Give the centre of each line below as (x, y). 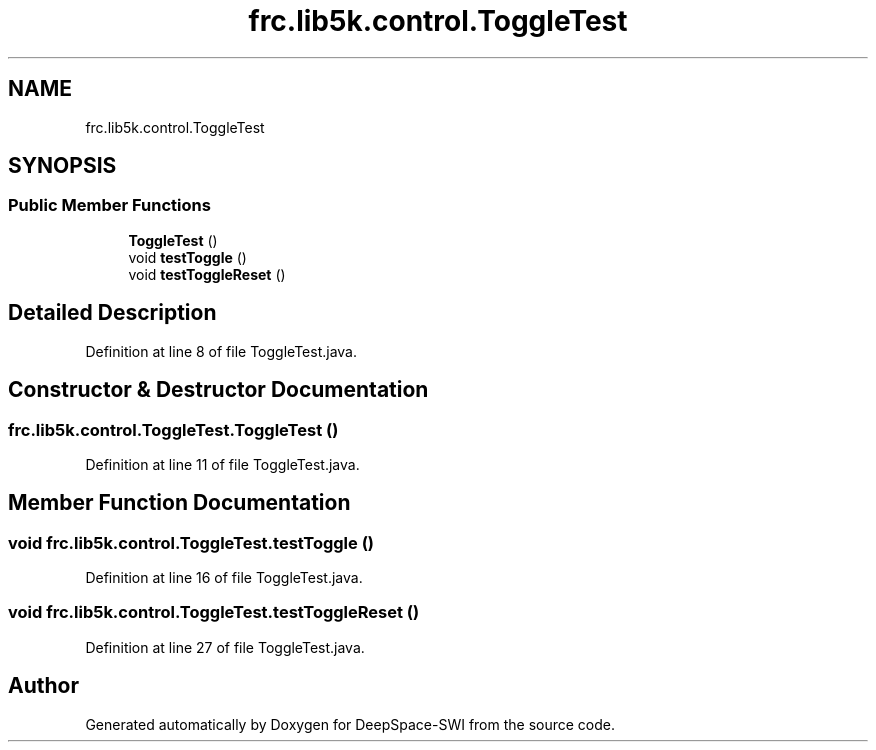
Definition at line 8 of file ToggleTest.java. (221, 351)
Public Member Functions (109, 205)
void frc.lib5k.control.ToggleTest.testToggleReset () (214, 612)
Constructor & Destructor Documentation (218, 390)
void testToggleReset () (207, 274)
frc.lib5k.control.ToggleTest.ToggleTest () (173, 429)
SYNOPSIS (62, 166)
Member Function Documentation (179, 503)
